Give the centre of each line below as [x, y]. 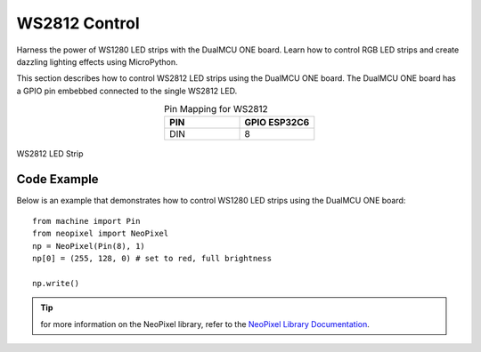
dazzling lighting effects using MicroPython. [97, 61]
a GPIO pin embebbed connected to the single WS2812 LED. [127, 91]
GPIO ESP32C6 [277, 123]
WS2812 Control [78, 23]
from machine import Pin [86, 221]
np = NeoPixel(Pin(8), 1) [89, 246]
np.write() [56, 283]
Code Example [57, 179]
